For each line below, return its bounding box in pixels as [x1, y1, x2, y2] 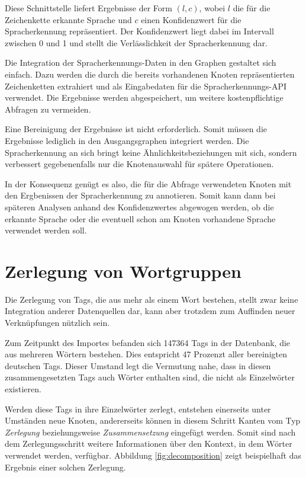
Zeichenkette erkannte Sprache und [5, 13, 132, 25]
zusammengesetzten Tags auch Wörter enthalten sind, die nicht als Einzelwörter [5, 371, 295, 383]
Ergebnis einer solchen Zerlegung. [5, 460, 126, 473]
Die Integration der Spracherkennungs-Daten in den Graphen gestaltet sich [5, 56, 276, 69]
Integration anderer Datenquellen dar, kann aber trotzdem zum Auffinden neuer [5, 305, 295, 317]
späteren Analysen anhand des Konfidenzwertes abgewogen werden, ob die [5, 200, 274, 213]
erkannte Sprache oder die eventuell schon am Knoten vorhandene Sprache [5, 212, 276, 225]
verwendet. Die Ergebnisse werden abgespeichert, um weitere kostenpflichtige [5, 91, 284, 104]
